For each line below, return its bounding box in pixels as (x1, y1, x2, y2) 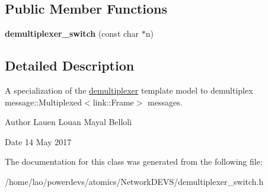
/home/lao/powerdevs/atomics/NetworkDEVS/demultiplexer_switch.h (5, 175, 264, 187)
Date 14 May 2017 (5, 135, 72, 148)
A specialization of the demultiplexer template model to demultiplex (5, 84, 253, 96)
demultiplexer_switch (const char (5, 27, 139, 40)
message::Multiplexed (5, 95, 82, 108)
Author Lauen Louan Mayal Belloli (5, 116, 132, 128)
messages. (148, 95, 183, 108)
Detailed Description (5, 56, 135, 75)
